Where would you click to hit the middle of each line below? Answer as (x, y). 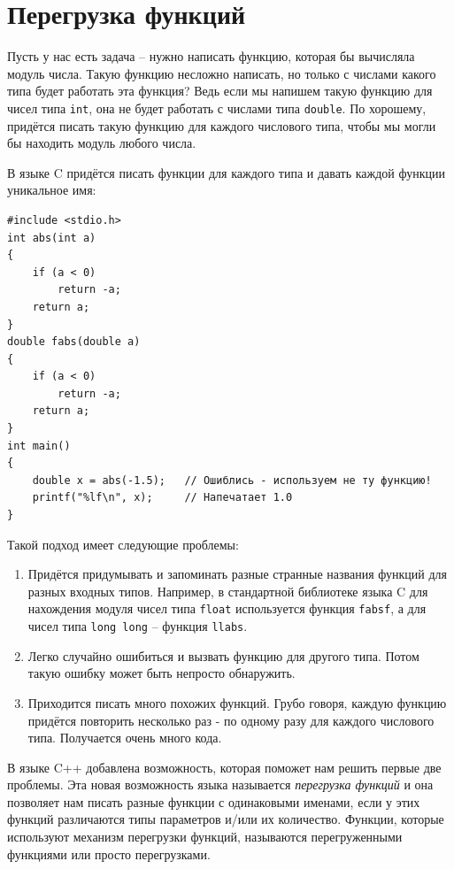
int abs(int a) (52, 238)
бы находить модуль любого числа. (102, 143)
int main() (39, 446)
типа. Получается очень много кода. (125, 738)
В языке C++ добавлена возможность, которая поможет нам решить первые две (224, 767)
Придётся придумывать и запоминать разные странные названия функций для (237, 574)
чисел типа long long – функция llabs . (138, 626)
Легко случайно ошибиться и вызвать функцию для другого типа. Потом (223, 655)
